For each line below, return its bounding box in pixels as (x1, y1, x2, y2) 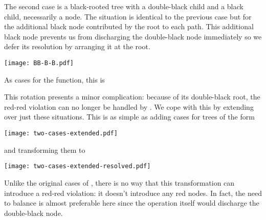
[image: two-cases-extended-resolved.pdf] (4, 163, 151, 170)
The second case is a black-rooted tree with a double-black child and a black (4, 1, 243, 11)
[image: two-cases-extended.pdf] (4, 130, 118, 137)
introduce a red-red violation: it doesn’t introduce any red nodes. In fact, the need (4, 187, 262, 198)
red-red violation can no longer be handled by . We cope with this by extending (4, 101, 254, 112)
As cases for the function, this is (4, 74, 105, 85)
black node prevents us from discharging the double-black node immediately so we (4, 31, 262, 42)
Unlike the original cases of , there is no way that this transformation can (4, 177, 235, 188)
